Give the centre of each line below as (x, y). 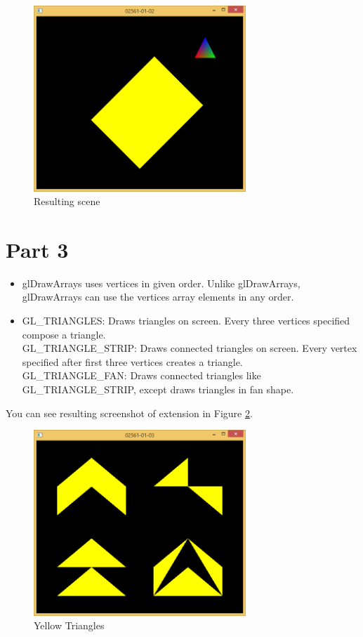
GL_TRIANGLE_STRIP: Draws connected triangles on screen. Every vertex (190, 348)
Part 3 (37, 249)
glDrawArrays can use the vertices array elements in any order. (158, 297)
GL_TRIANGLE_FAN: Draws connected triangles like (141, 375)
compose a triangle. (64, 334)
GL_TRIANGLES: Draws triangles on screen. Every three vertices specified (186, 321)
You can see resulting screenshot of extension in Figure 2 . (129, 413)
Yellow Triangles (69, 625)
